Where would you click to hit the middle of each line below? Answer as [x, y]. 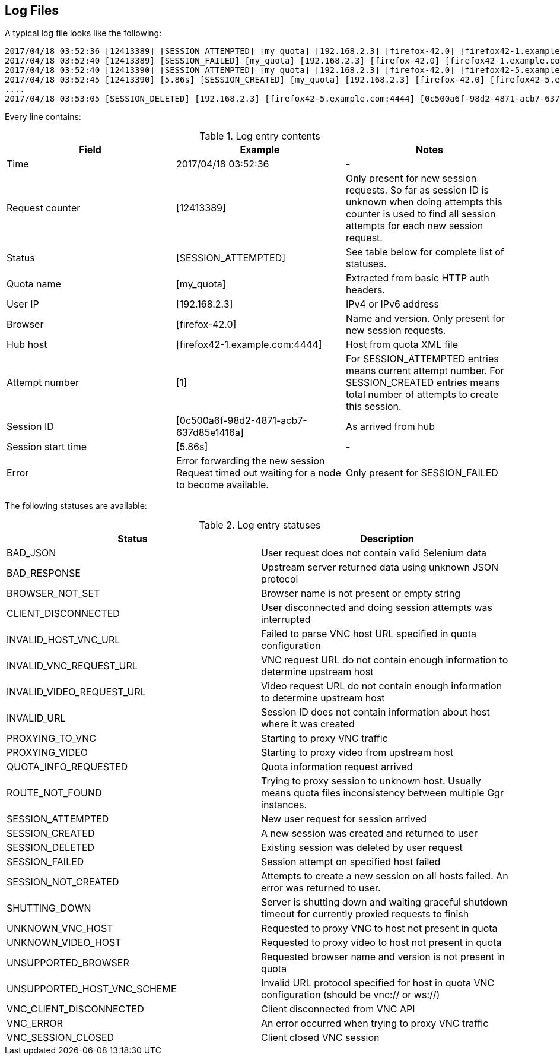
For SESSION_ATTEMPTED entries [422, 359]
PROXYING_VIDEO [47, 753]
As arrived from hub [390, 427]
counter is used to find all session [421, 214]
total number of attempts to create [422, 395]
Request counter [44, 208]
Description [387, 539]
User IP [23, 304]
